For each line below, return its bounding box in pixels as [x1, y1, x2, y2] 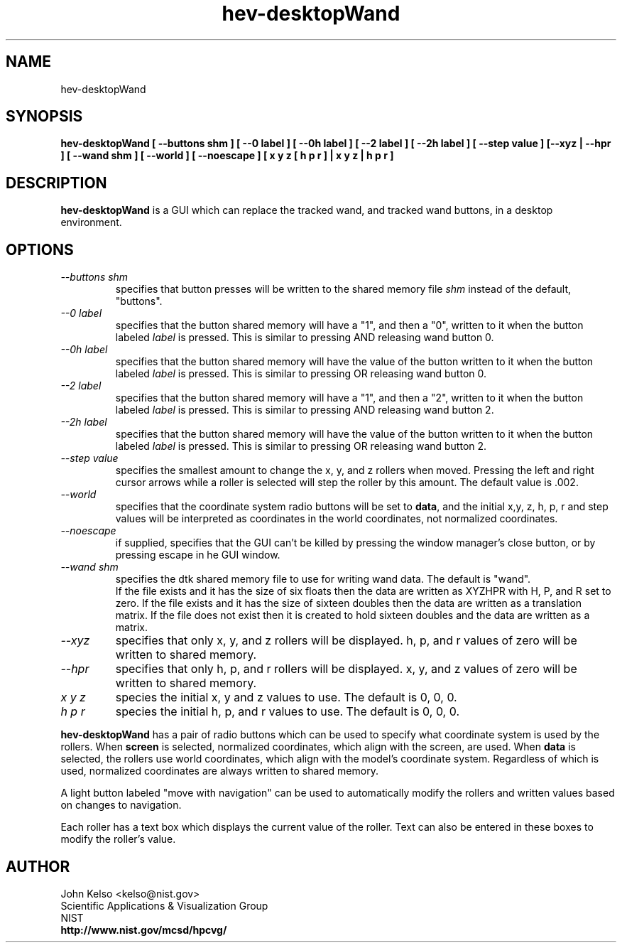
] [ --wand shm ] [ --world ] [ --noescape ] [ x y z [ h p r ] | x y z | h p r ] [60, 149, 394, 162]
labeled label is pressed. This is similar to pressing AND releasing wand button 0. [115, 331, 494, 344]
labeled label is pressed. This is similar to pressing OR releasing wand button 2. [115, 440, 487, 453]
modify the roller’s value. [60, 833, 176, 846]
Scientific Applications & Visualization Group [60, 899, 268, 912]
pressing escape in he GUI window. [115, 549, 280, 561]
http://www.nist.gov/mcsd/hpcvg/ [60, 923, 227, 936]
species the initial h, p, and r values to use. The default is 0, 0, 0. [115, 704, 460, 719]
